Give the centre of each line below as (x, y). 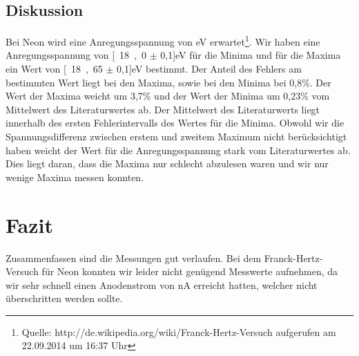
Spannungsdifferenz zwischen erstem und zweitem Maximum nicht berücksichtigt (176, 137)
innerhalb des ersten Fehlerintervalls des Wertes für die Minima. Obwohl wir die (175, 123)
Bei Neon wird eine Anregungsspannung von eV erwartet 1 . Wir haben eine (163, 40)
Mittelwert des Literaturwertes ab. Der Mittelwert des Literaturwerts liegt (163, 109)
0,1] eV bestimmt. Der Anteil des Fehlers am (209, 69)
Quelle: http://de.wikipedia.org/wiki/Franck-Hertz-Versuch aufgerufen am (179, 331)
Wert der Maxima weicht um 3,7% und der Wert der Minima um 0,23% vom (168, 96)
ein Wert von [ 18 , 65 (54, 69)
